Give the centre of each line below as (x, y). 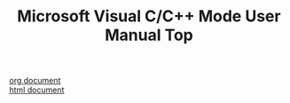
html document (37, 90)
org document (35, 81)
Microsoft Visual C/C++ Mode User (149, 16)
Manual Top (149, 35)
